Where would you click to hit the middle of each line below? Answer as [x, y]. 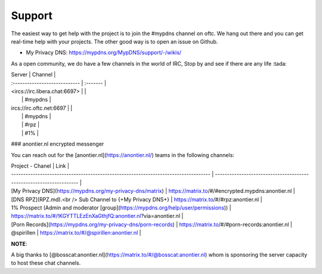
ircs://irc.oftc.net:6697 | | [42, 108]
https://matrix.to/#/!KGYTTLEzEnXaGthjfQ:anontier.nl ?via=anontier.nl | [97, 216]
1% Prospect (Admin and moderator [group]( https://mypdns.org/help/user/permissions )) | [121, 207]
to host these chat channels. [46, 263]
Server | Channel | [33, 75]
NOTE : [19, 244]
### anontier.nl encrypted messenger [58, 144]
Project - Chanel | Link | [40, 166]
